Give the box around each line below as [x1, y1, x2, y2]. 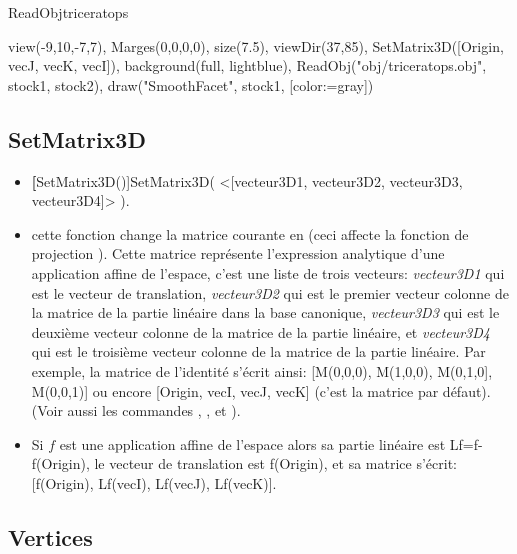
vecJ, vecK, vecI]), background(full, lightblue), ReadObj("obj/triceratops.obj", [8, 55, 487, 76]
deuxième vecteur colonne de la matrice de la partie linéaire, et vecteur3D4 [31, 321, 490, 342]
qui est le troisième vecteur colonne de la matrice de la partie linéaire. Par [31, 341, 486, 362]
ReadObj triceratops [8, 2, 129, 22]
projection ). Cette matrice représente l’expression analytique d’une [31, 243, 445, 264]
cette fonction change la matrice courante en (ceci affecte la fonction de [31, 223, 469, 244]
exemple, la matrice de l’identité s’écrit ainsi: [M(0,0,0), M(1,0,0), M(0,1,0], [31, 360, 493, 381]
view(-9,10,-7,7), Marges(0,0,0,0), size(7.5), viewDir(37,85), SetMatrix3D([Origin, [8, 35, 504, 56]
